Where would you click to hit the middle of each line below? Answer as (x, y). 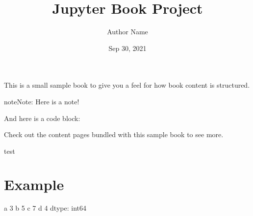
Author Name (127, 32)
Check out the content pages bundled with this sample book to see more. (114, 134)
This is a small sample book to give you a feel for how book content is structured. (127, 85)
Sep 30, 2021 (127, 48)
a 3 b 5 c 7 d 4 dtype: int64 (45, 208)
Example (34, 184)
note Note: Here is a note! (42, 101)
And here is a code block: (42, 118)
